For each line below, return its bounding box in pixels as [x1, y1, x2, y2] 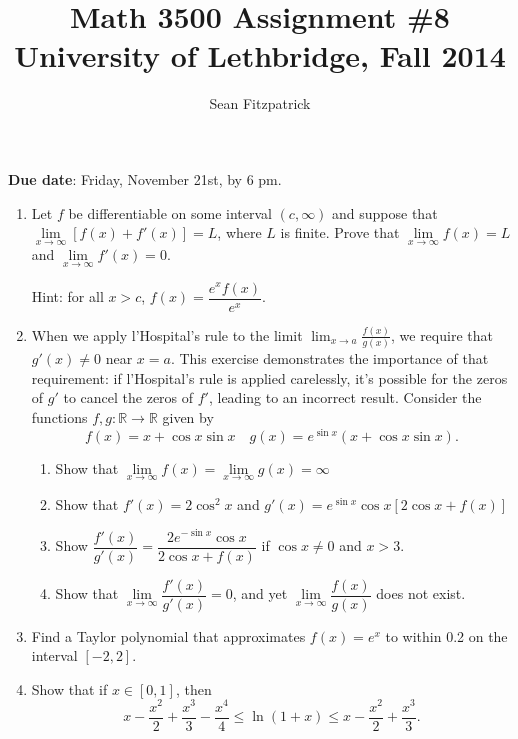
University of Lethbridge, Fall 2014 [14, 35, 506, 76]
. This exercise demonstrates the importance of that [170, 348, 489, 369]
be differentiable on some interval [68, 202, 272, 223]
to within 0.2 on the [385, 625, 508, 646]
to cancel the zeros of [63, 387, 194, 408]
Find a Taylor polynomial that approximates [31, 625, 306, 646]
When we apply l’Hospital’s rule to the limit [31, 324, 303, 345]
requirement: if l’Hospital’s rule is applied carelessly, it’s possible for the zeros [31, 367, 508, 388]
